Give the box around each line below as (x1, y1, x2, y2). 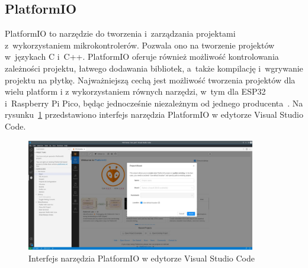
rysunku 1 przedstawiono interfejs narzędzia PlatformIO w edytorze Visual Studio (5, 108, 303, 121)
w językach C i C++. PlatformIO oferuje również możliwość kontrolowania (5, 50, 279, 63)
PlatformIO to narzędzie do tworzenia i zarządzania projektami (5, 27, 236, 40)
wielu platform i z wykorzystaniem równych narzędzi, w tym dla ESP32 (5, 85, 266, 98)
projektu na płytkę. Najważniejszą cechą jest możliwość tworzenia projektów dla (5, 73, 296, 86)
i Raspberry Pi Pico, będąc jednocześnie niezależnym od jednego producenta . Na (5, 96, 303, 109)
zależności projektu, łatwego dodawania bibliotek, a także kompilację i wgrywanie (5, 62, 303, 74)
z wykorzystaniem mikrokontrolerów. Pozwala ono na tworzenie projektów (5, 38, 275, 51)
